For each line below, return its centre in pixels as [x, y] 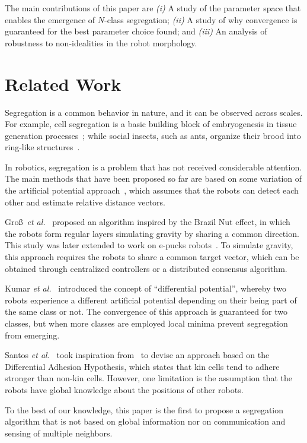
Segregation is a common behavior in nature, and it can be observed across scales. [154, 112]
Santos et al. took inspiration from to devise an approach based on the [137, 355]
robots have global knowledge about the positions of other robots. [124, 389]
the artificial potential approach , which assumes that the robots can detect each [152, 190]
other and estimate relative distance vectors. [85, 202]
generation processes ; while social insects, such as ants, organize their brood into [153, 135]
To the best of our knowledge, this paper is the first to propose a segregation [144, 409]
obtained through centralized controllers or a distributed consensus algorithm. [146, 268]
